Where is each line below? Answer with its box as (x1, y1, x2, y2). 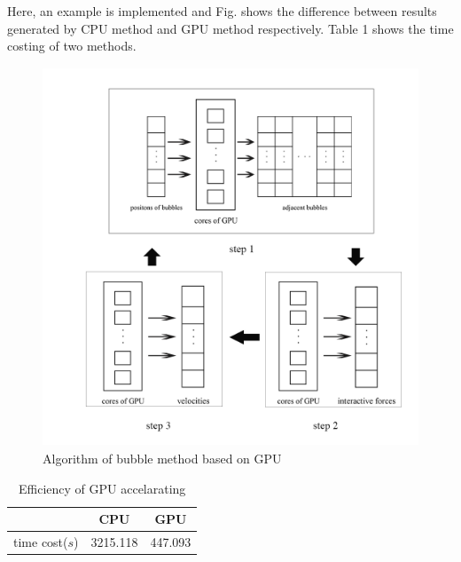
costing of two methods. (7, 36, 137, 55)
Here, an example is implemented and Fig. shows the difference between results (7, 2, 437, 20)
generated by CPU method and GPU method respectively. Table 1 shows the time (7, 19, 454, 37)
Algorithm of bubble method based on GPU (43, 449, 282, 468)
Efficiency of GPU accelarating (19, 479, 186, 497)
